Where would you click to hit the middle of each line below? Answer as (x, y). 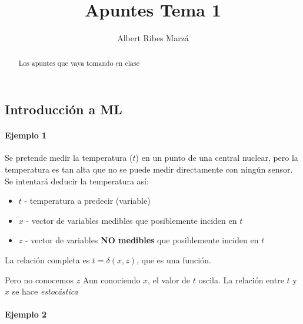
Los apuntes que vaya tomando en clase (79, 63)
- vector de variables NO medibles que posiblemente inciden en (142, 240)
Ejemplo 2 (26, 314)
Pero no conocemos (39, 280)
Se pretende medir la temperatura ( (69, 158)
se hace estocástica (45, 291)
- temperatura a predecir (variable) (87, 201)
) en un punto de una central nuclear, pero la (217, 158)
